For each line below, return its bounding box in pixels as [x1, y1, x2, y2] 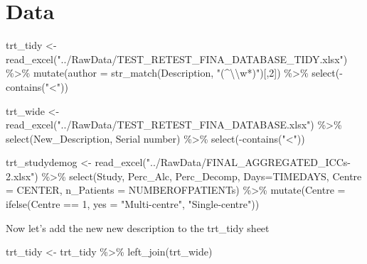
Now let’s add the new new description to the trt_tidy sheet [6, 220, 270, 235]
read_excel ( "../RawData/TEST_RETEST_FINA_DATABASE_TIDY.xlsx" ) [6, 51, 348, 66]
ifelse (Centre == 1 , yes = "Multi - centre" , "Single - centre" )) [6, 197, 260, 211]
